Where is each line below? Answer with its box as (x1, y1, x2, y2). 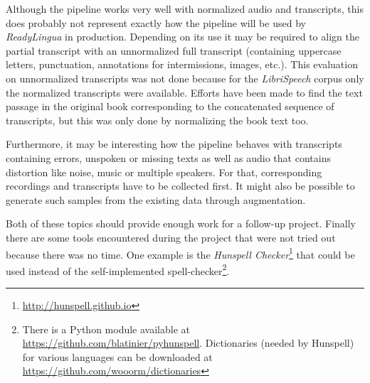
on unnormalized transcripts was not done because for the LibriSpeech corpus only (6, 70, 364, 85)
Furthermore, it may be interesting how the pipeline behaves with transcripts (6, 136, 342, 151)
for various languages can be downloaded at (22, 349, 213, 364)
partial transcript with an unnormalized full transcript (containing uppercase (6, 43, 342, 58)
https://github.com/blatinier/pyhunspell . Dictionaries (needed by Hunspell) (22, 335, 354, 350)
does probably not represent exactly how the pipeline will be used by (6, 15, 306, 30)
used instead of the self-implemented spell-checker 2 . (6, 261, 230, 278)
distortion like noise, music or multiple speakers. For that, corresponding (6, 164, 322, 179)
